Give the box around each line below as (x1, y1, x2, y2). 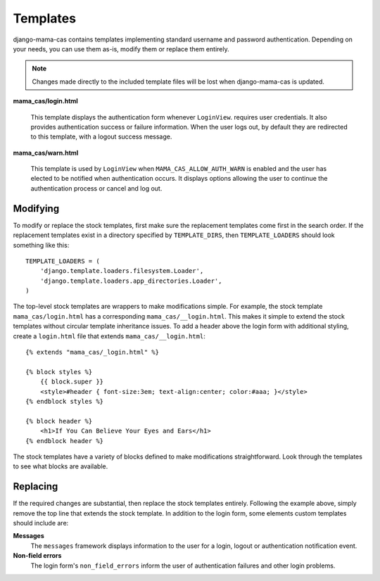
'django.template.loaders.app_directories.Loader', (39, 276, 222, 285)
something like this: (13, 241, 70, 249)
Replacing (13, 480, 58, 492)
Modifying (13, 203, 60, 215)
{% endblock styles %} (25, 397, 104, 405)
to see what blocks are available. (13, 462, 108, 471)
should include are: (13, 519, 69, 528)
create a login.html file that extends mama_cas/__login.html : (13, 331, 205, 340)
